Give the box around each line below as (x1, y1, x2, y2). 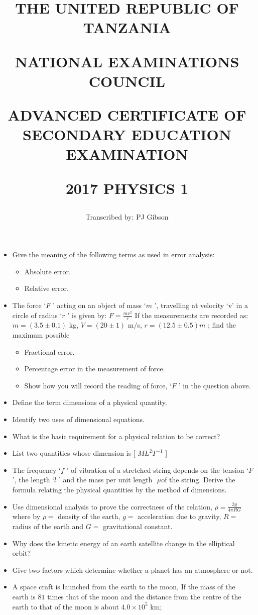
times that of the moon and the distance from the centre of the (47, 591, 241, 601)
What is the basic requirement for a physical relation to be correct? (12, 431, 220, 441)
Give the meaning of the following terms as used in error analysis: (12, 249, 215, 260)
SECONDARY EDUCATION (23, 124, 231, 145)
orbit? (12, 548, 31, 558)
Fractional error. (24, 346, 75, 357)
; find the (207, 320, 236, 330)
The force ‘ (12, 300, 46, 311)
